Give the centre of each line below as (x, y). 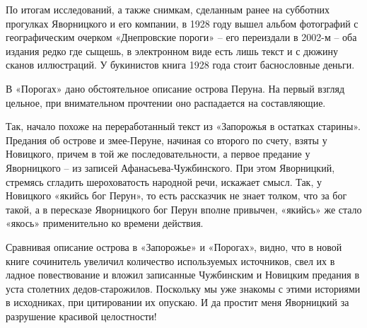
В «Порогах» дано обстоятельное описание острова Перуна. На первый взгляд (175, 88)
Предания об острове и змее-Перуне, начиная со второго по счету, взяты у (167, 140)
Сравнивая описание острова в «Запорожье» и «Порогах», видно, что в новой (174, 246)
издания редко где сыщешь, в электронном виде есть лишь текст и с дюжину (172, 51)
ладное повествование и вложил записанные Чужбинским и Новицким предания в (182, 275)
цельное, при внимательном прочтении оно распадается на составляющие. (166, 102)
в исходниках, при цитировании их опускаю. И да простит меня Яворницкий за (177, 302)
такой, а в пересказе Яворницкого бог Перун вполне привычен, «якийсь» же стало (184, 209)
